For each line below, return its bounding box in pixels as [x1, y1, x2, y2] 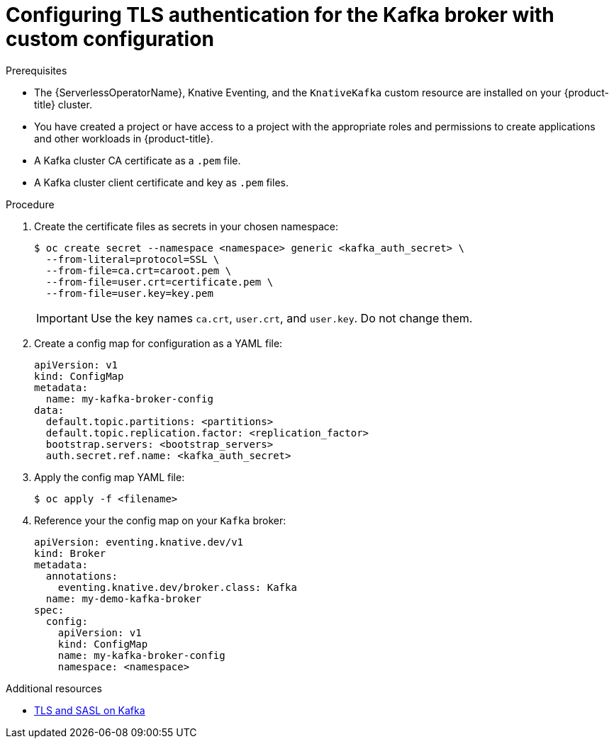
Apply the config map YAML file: [34, 470, 185, 483]
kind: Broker [34, 547, 106, 559]
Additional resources [6, 682, 102, 694]
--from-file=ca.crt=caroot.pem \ [45, 264, 232, 276]
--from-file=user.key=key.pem [45, 287, 213, 299]
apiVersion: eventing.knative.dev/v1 [34, 536, 244, 548]
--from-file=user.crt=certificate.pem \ [45, 276, 274, 288]
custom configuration [6, 27, 214, 51]
